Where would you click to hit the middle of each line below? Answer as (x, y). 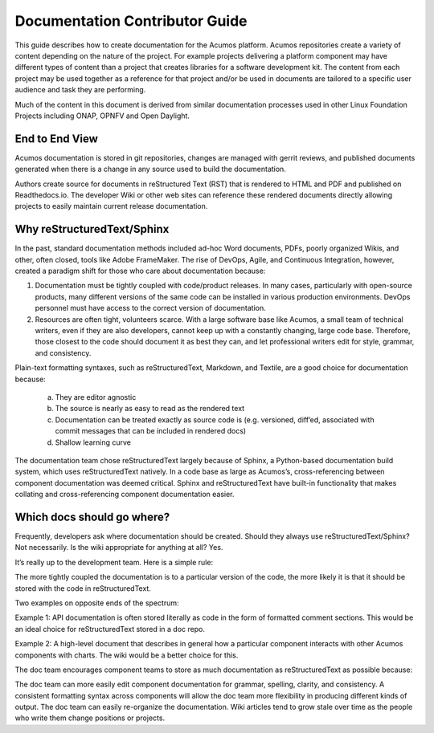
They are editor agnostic (96, 397)
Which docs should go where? (92, 517)
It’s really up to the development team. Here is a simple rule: (114, 562)
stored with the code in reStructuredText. (83, 588)
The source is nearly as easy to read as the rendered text (150, 409)
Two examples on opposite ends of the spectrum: (97, 603)
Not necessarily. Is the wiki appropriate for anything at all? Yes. (119, 548)
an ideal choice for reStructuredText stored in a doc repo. (110, 629)
